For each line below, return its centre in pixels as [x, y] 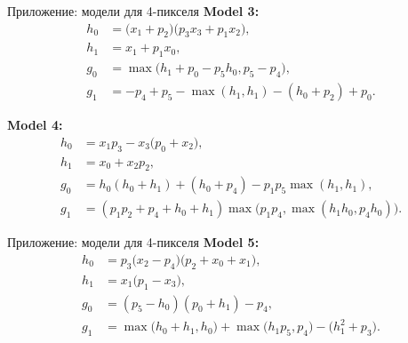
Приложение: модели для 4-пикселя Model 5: [133, 242]
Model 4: [35, 125]
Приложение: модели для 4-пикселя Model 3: [133, 11]
